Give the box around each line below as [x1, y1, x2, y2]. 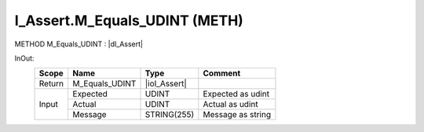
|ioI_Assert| [144, 79, 188, 90]
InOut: [14, 53, 35, 63]
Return [38, 79, 64, 90]
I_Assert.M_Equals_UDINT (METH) [14, 12, 243, 29]
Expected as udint [203, 89, 270, 100]
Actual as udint [203, 99, 258, 110]
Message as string [203, 109, 271, 120]
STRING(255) [144, 109, 195, 120]
